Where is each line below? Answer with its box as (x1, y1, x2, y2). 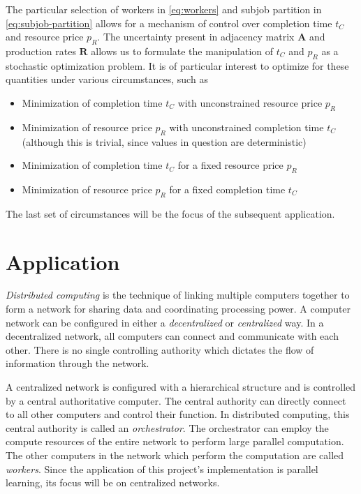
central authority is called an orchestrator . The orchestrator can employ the (6, 420, 329, 435)
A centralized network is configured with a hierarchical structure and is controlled (6, 380, 356, 394)
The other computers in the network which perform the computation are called (6, 448, 344, 462)
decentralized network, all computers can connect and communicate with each (6, 329, 339, 343)
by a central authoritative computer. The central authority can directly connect (6, 393, 346, 407)
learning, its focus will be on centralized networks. (6, 475, 220, 490)
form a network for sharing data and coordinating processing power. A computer (6, 301, 351, 316)
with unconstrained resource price (177, 95, 323, 110)
